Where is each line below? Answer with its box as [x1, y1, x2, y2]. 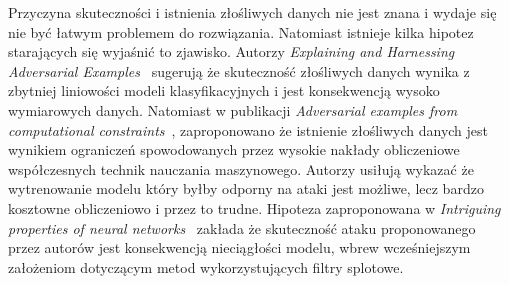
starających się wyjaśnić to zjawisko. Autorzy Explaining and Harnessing [8, 41, 455, 62]
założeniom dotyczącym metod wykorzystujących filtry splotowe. [8, 256, 404, 277]
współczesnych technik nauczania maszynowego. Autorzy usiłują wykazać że [8, 158, 474, 179]
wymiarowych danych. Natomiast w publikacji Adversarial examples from [8, 99, 458, 120]
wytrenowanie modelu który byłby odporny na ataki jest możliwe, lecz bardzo [8, 178, 484, 199]
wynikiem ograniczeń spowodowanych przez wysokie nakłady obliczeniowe [8, 139, 460, 160]
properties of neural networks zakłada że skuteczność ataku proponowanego [8, 217, 476, 238]
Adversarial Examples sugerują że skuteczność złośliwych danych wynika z [8, 60, 470, 81]
